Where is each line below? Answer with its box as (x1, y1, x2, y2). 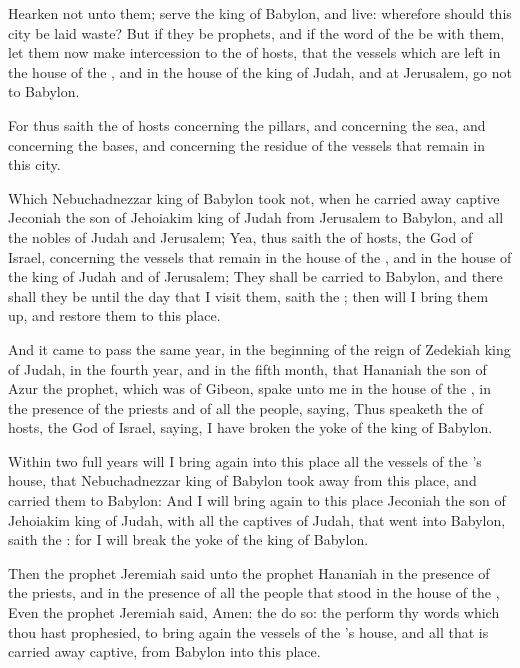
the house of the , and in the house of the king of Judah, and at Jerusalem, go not (8, 61, 512, 82)
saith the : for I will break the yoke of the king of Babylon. (8, 529, 369, 550)
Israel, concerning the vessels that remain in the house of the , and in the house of (8, 246, 512, 267)
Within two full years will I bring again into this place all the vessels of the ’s (8, 450, 482, 471)
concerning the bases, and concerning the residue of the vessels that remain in (8, 134, 485, 155)
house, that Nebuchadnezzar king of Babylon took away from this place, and (8, 470, 477, 491)
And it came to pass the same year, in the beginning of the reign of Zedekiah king (8, 338, 511, 359)
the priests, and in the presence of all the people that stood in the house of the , (8, 582, 500, 603)
